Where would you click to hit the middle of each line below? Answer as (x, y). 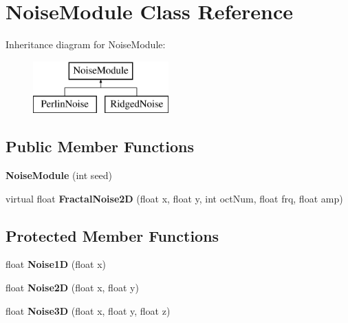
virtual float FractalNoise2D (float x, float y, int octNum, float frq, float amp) (174, 198)
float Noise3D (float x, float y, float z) (88, 310)
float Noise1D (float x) (56, 264)
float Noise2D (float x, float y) (72, 288)
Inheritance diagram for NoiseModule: (86, 44)
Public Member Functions (100, 146)
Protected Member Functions (112, 235)
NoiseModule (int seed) (59, 175)
